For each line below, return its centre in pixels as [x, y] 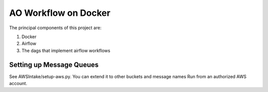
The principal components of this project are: [55, 28]
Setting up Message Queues [54, 65]
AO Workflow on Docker [60, 13]
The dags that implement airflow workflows [66, 50]
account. [18, 84]
